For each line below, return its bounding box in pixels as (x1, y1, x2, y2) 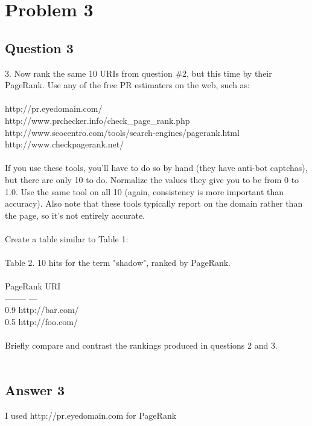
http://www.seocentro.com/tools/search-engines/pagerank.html (5, 126, 240, 138)
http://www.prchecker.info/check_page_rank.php (5, 114, 190, 126)
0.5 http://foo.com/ (5, 315, 78, 328)
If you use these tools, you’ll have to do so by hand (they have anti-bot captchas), (5, 161, 308, 174)
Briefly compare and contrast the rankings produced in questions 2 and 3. (5, 339, 278, 352)
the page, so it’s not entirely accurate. (5, 208, 145, 221)
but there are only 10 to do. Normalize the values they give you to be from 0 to (5, 173, 299, 186)
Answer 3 (5, 380, 65, 399)
